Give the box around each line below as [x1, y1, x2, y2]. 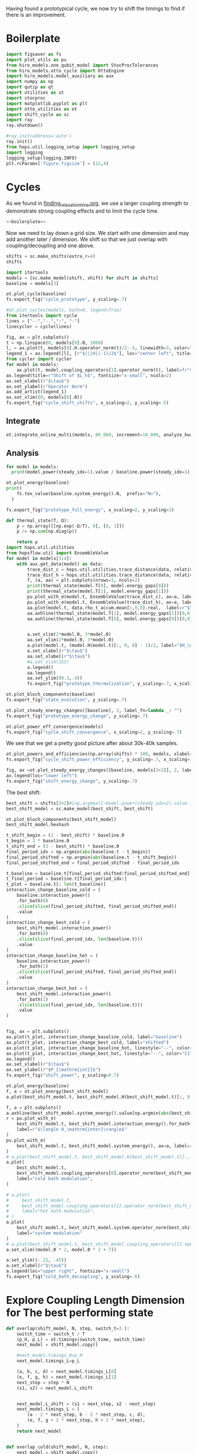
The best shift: [6, 789, 41, 796]
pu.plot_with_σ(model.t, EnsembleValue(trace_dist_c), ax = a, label [27, 594, 195, 600]
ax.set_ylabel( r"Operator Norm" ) [6, 383, 88, 389]
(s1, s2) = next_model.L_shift [16, 1385, 93, 1391]
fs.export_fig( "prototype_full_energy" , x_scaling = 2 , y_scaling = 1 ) [6, 506, 175, 513]
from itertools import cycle [6, 313, 77, 319]
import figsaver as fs [6, 51, 62, 57]
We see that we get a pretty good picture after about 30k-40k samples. [6, 740, 178, 747]
